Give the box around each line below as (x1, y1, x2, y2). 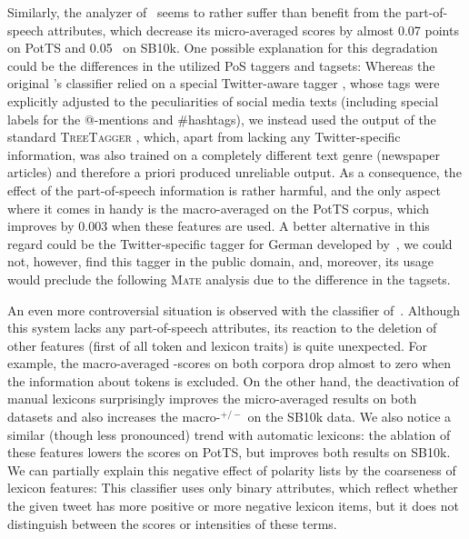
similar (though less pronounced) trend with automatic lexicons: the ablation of (7, 424, 451, 444)
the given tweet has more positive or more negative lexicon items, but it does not (7, 496, 459, 515)
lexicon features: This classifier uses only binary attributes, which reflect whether (7, 478, 458, 497)
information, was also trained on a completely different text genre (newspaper (7, 145, 441, 164)
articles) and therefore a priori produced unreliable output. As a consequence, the (7, 163, 462, 182)
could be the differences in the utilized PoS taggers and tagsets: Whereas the (7, 55, 435, 75)
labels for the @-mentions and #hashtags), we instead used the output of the (7, 109, 436, 128)
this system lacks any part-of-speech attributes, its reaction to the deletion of (7, 318, 437, 337)
